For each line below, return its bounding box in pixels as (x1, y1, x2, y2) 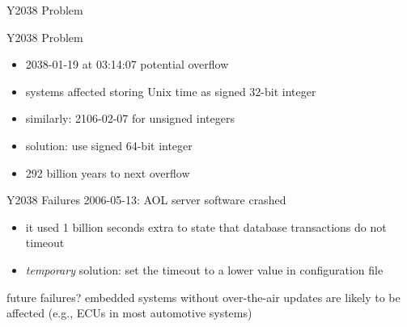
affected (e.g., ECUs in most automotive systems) (6, 304, 252, 321)
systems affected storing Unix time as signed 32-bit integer (25, 82, 316, 99)
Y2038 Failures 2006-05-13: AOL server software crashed (6, 191, 286, 208)
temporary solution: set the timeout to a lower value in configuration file (25, 261, 384, 278)
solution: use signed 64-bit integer (25, 136, 193, 153)
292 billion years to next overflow (25, 164, 190, 181)
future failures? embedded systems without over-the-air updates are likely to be (6, 288, 401, 305)
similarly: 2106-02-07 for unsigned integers (25, 110, 235, 127)
